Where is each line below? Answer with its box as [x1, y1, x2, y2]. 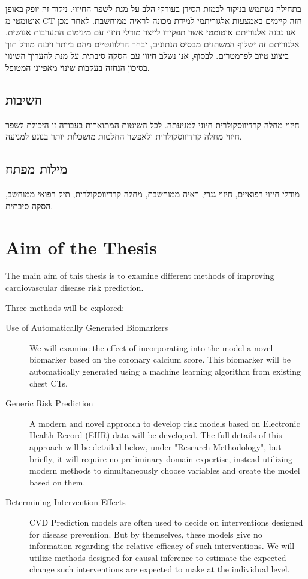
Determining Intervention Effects [5, 496, 126, 508]
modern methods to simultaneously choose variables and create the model [29, 464, 300, 477]
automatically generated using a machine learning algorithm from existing [29, 365, 301, 378]
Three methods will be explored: [5, 301, 125, 313]
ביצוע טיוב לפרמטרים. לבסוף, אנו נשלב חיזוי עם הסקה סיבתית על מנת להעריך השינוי [5, 49, 289, 62]
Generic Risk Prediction [5, 397, 93, 409]
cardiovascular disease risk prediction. [5, 281, 144, 294]
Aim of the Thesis [5, 234, 157, 259]
